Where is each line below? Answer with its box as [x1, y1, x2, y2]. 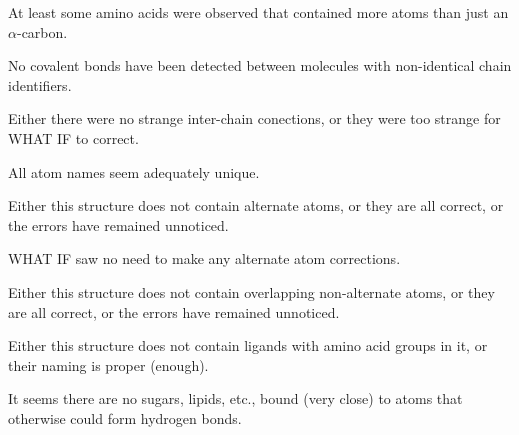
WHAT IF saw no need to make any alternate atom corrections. [8, 248, 401, 269]
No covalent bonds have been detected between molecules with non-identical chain [8, 55, 512, 76]
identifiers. [8, 74, 72, 95]
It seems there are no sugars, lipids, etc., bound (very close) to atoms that [8, 388, 463, 409]
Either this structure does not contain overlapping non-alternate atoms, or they [8, 281, 495, 302]
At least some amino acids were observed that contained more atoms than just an [8, 2, 509, 22]
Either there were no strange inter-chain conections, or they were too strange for [8, 108, 501, 129]
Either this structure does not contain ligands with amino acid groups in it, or [8, 335, 488, 356]
